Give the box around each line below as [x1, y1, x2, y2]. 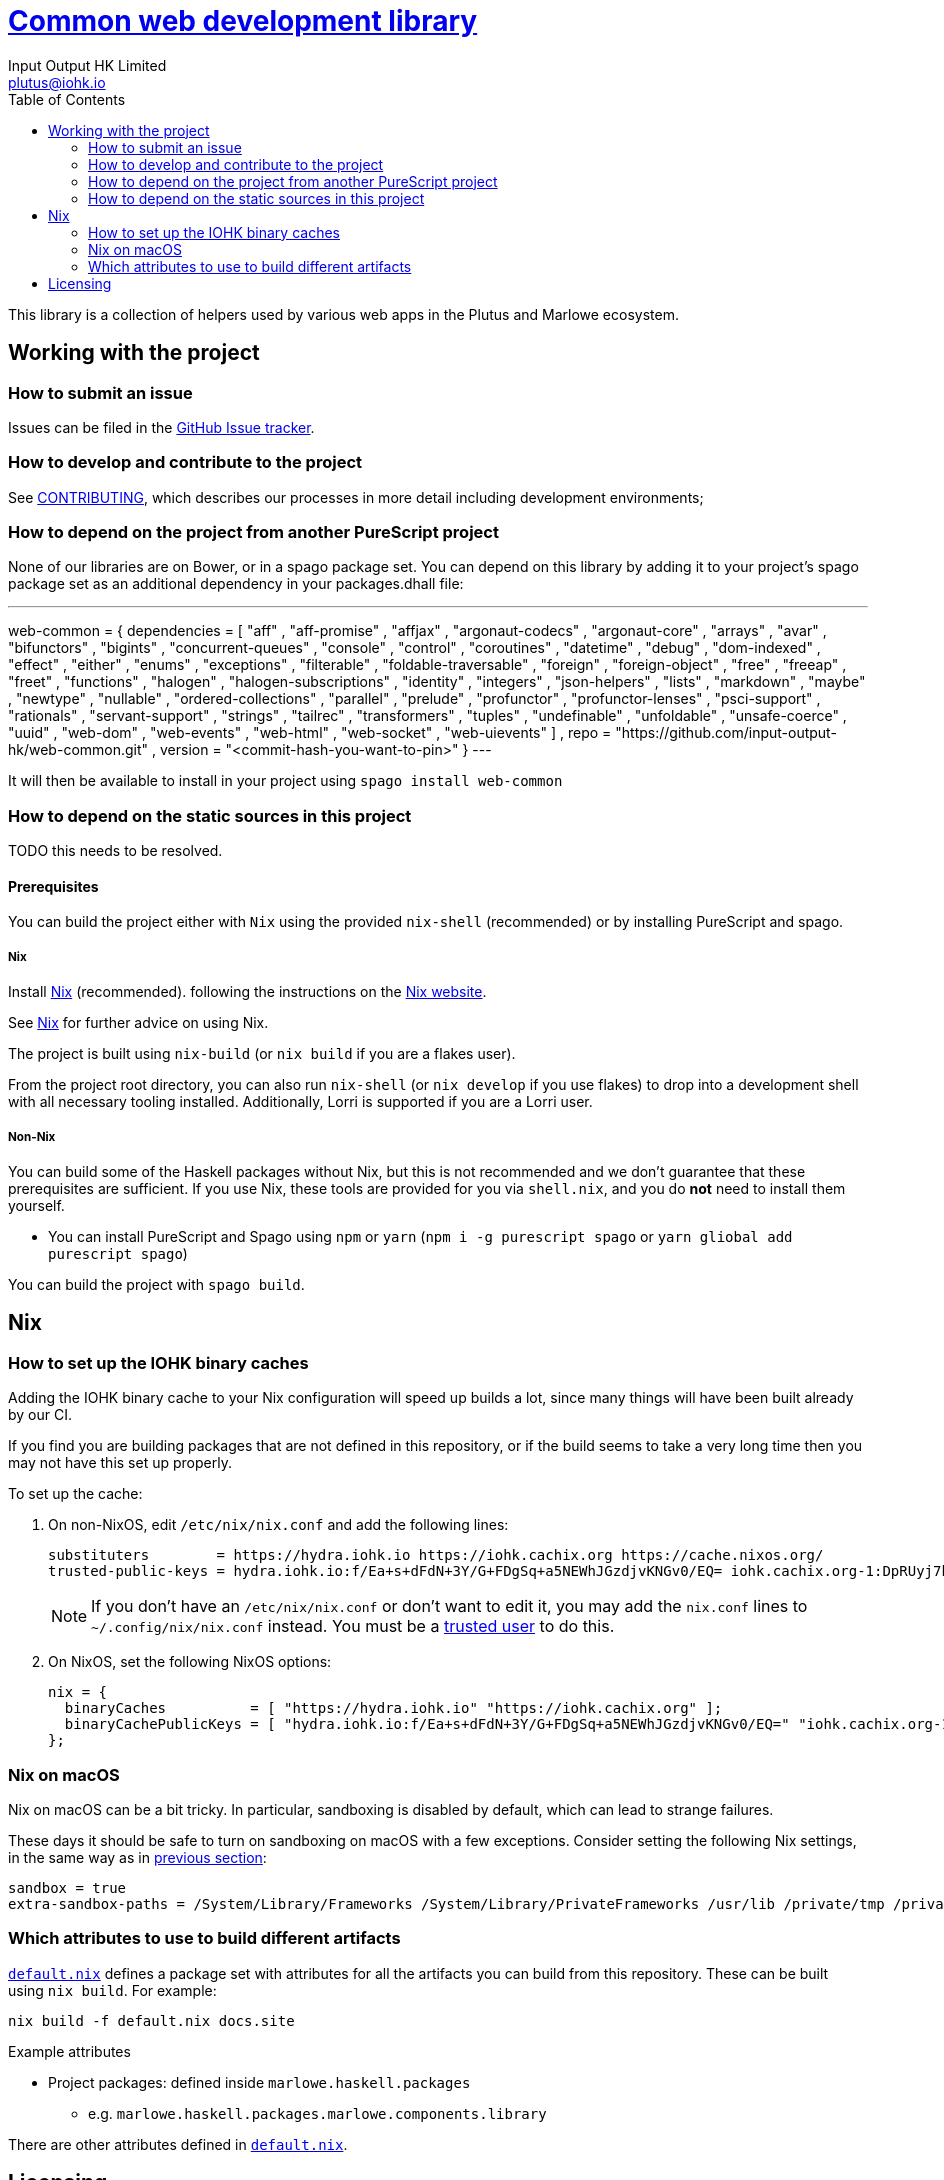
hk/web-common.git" [8, 741, 149, 759]
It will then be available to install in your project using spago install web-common [8, 772, 563, 790]
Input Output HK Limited [8, 56, 167, 74]
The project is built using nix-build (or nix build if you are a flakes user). [8, 1045, 516, 1063]
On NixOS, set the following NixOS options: [48, 1653, 332, 1671]
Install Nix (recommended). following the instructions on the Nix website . [8, 983, 487, 1001]
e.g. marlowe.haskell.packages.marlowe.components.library [88, 2104, 547, 2122]
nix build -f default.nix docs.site [8, 2012, 295, 2029]
